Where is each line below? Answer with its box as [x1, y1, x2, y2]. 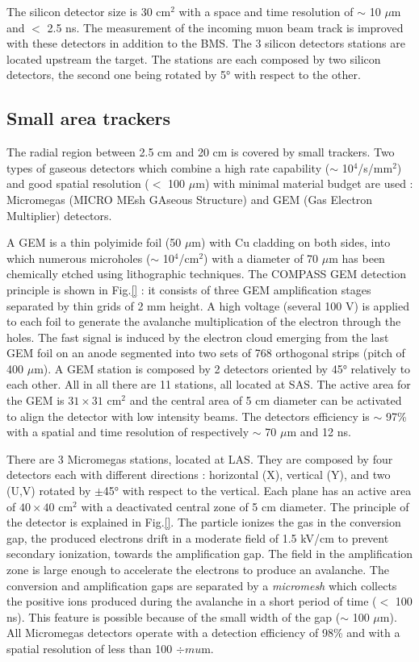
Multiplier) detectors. [6, 206, 112, 223]
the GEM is [6, 392, 65, 409]
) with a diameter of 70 [203, 249, 319, 266]
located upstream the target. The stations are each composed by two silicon [6, 50, 381, 67]
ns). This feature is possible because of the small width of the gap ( [6, 608, 341, 625]
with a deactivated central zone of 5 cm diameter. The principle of [81, 498, 409, 514]
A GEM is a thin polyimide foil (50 [6, 234, 182, 251]
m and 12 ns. [287, 423, 351, 440]
